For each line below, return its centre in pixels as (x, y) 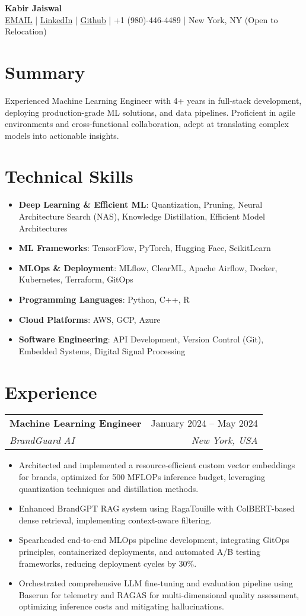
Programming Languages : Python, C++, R (104, 299)
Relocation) (26, 31)
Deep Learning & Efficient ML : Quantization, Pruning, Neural (141, 204)
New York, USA (224, 440)
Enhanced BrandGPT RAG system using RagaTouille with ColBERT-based (157, 508)
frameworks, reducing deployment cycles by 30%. (108, 563)
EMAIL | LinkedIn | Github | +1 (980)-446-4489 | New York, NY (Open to (141, 19)
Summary (45, 72)
